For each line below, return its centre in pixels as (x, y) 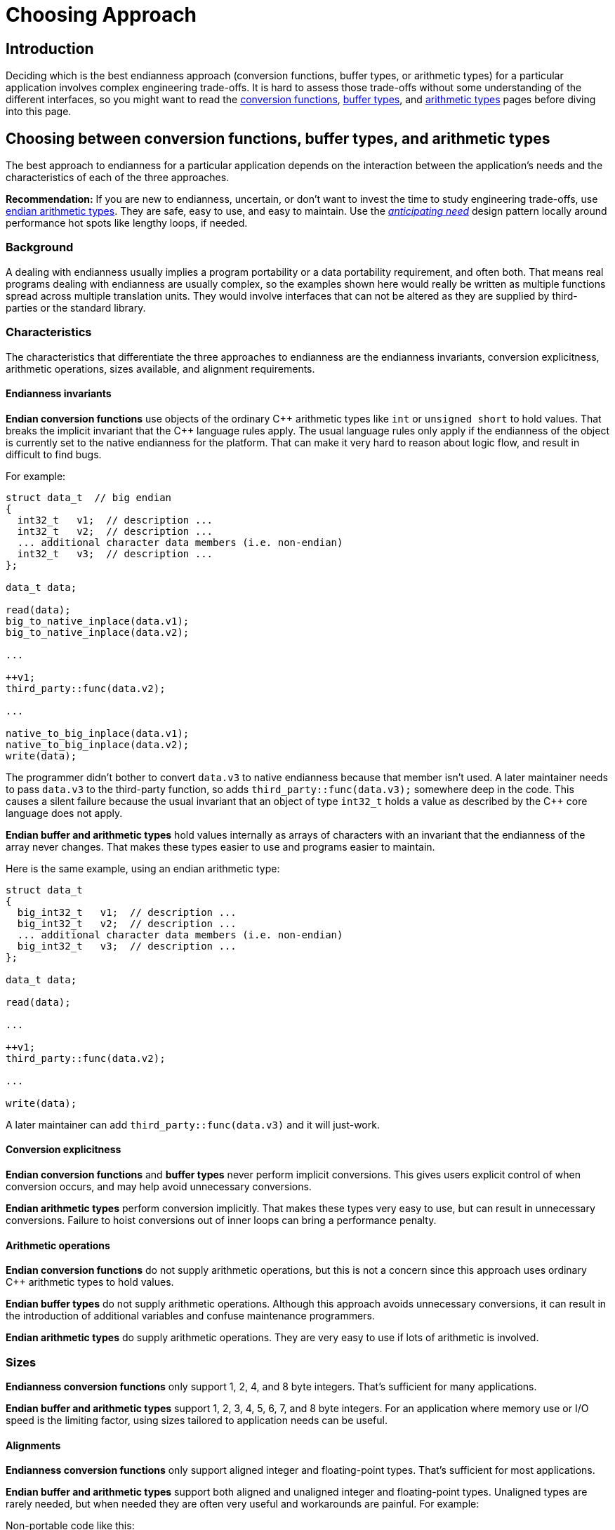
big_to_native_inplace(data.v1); (98, 621)
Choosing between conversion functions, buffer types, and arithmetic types (278, 138)
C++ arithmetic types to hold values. (90, 1282)
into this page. (39, 112)
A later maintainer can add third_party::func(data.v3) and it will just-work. (193, 1124)
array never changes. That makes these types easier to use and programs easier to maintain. (220, 846)
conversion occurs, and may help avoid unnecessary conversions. (159, 1186)
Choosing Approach (101, 15)
